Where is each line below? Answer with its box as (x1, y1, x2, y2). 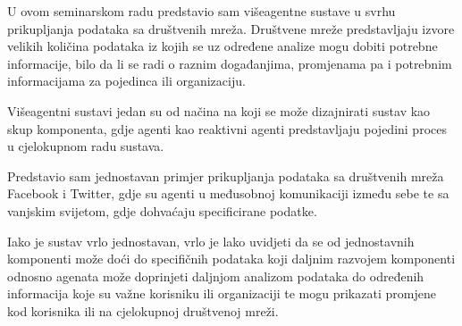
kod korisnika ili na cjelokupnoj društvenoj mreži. (7, 301, 279, 320)
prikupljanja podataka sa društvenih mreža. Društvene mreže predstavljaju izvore (7, 19, 455, 38)
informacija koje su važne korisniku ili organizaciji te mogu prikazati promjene (7, 284, 436, 303)
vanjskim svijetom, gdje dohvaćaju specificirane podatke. (7, 201, 317, 220)
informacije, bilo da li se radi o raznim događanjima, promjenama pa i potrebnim (7, 54, 452, 72)
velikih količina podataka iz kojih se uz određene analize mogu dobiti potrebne (7, 37, 438, 55)
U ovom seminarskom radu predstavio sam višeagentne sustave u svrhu (7, 2, 396, 20)
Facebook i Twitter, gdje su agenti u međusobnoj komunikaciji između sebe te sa (7, 184, 449, 203)
